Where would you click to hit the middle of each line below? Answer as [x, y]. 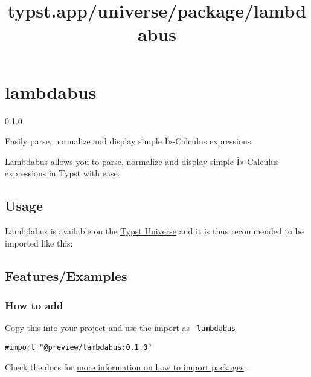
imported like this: [39, 243]
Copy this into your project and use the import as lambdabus [120, 328]
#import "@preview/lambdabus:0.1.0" [79, 347]
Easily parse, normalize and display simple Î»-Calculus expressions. [129, 141]
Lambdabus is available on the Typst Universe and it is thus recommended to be [154, 231]
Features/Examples [66, 275]
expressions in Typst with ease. [63, 173]
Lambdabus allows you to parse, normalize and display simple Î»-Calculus [142, 161]
